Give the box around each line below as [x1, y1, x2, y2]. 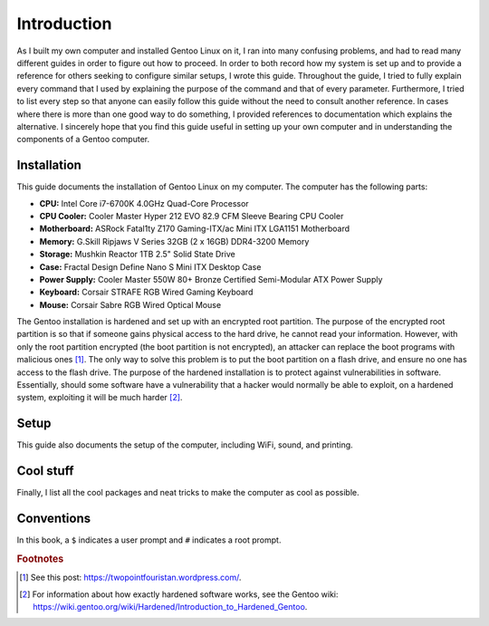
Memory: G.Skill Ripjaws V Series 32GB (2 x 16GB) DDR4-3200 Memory [39, 236, 310, 246]
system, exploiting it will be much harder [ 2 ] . [16, 392, 183, 403]
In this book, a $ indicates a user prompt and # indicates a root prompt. [16, 535, 282, 545]
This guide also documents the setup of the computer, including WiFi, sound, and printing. [16, 439, 353, 450]
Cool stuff [16, 463, 74, 479]
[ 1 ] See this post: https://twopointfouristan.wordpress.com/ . [19, 572, 242, 583]
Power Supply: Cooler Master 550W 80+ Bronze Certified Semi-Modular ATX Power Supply [39, 274, 383, 284]
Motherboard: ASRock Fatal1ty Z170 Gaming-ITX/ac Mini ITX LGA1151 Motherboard [39, 223, 350, 235]
